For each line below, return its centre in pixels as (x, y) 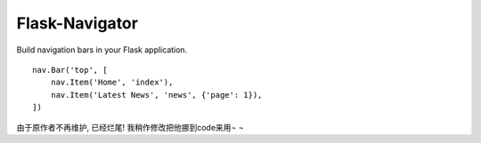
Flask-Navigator (77, 23)
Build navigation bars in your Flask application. (102, 50)
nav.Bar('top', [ (70, 70)
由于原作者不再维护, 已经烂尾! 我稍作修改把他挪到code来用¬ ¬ (130, 127)
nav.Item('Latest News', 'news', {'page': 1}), (156, 95)
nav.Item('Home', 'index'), (112, 83)
